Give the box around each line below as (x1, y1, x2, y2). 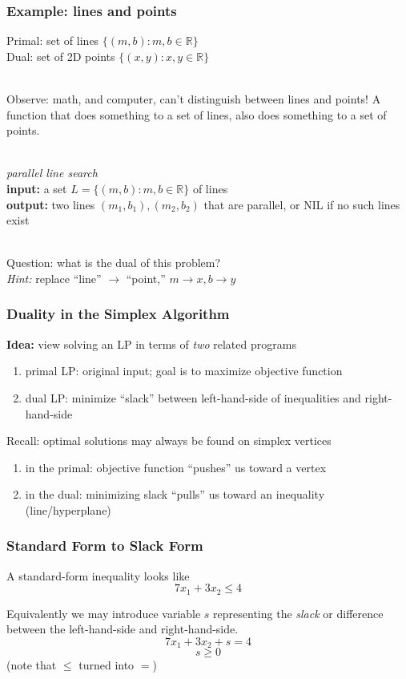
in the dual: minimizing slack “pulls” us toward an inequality (25, 486, 325, 503)
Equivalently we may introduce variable (6, 604, 201, 621)
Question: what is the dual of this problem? (6, 254, 221, 271)
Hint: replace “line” (6, 269, 102, 286)
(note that (6, 657, 57, 673)
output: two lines (6, 196, 95, 212)
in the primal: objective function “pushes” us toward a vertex (25, 459, 327, 475)
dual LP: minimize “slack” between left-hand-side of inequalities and (25, 389, 361, 406)
